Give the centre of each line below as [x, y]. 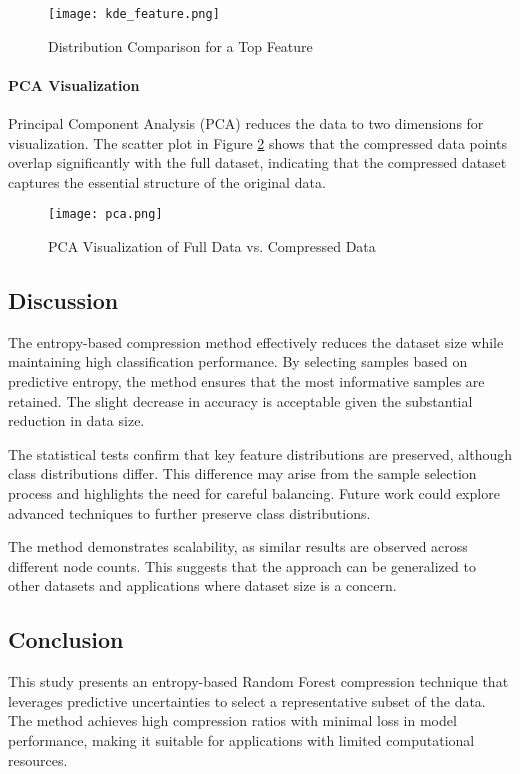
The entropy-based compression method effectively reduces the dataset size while [256, 341]
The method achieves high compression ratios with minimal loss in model [232, 720]
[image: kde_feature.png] [134, 14]
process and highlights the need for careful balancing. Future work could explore [254, 493]
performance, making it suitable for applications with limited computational [241, 739]
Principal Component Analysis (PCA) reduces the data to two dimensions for [246, 123]
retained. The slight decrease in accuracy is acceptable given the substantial [240, 400]
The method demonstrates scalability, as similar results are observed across [238, 546]
